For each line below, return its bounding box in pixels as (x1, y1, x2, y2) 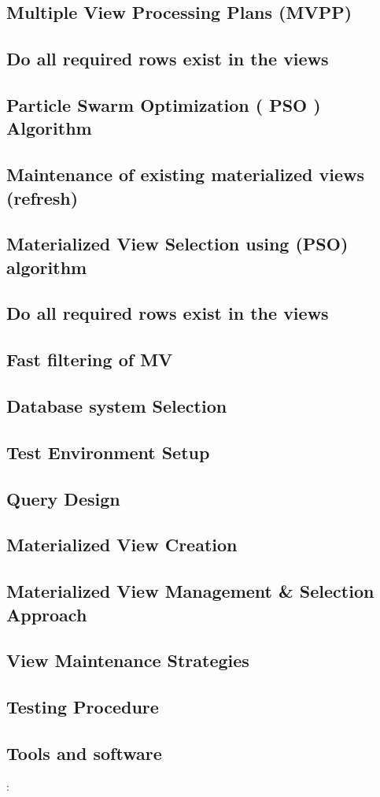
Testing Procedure (6, 695, 159, 719)
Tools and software (6, 740, 162, 765)
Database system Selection (6, 394, 227, 418)
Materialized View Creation (6, 532, 238, 557)
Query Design (6, 486, 120, 510)
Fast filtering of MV (6, 347, 173, 372)
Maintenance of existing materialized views (6, 162, 365, 187)
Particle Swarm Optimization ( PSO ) (6, 92, 321, 117)
